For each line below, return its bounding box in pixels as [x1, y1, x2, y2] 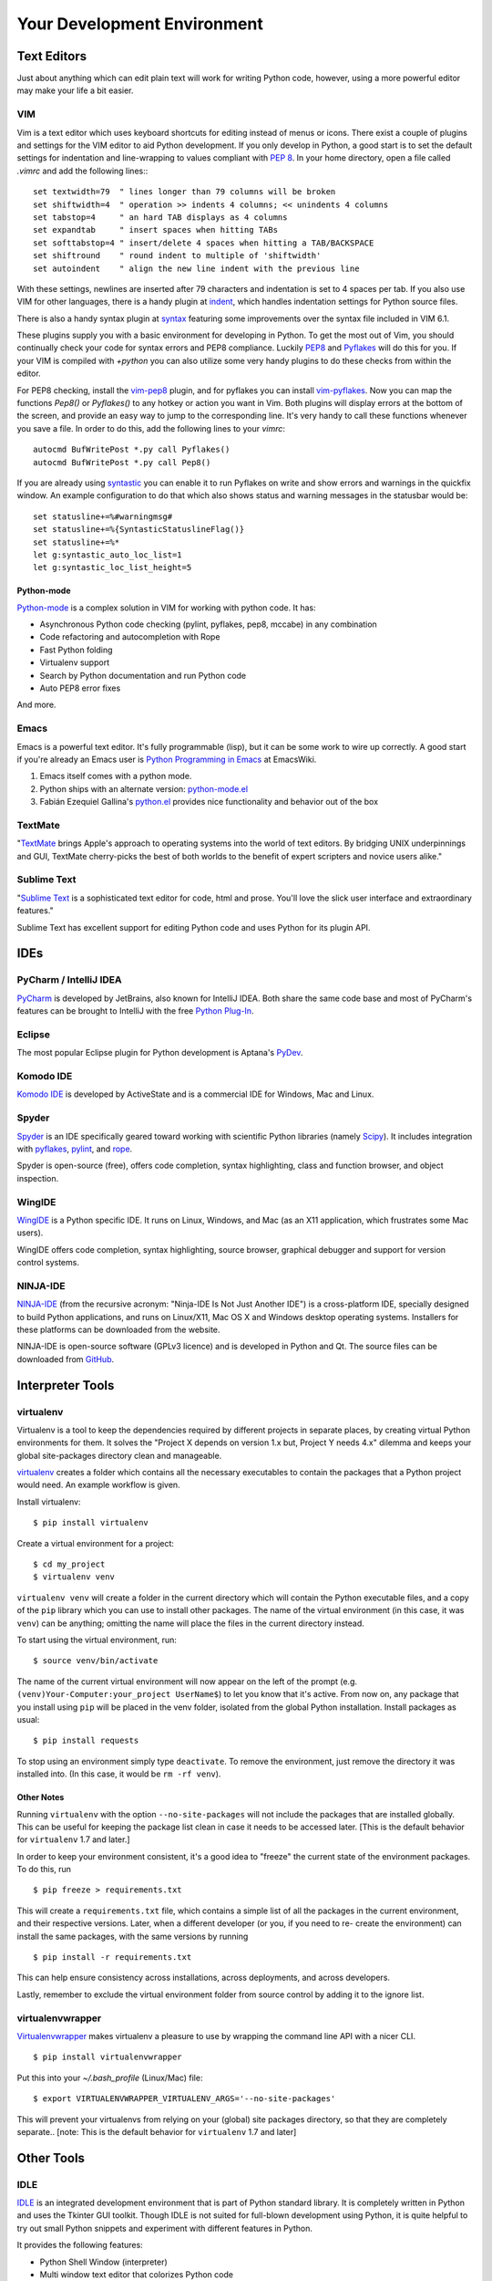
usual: [16, 1713, 40, 1724]
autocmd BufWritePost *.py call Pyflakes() [33, 444, 231, 455]
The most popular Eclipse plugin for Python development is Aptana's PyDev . [16, 1047, 303, 1058]
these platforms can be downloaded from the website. [16, 1324, 220, 1335]
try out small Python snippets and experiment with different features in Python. [16, 2223, 313, 2234]
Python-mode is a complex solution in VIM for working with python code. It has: [16, 602, 316, 613]
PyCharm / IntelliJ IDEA [16, 974, 122, 986]
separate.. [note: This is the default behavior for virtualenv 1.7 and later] [16, 2126, 297, 2137]
